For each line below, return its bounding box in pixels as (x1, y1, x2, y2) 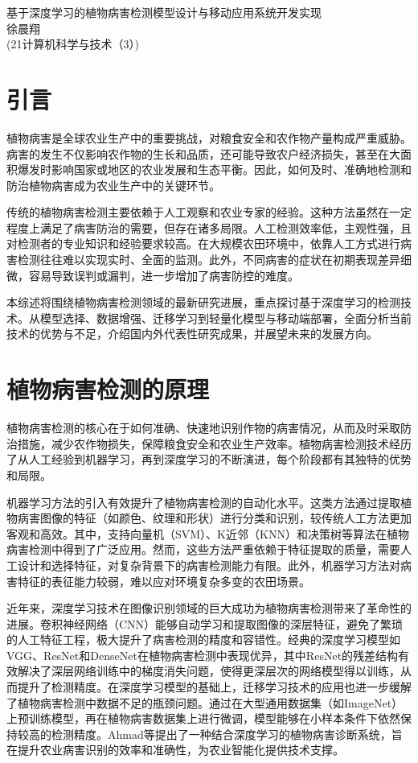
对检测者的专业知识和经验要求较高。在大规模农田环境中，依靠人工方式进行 (6, 235, 400, 252)
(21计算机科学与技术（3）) (6, 35, 139, 52)
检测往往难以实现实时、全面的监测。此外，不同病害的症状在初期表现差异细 (17, 251, 412, 268)
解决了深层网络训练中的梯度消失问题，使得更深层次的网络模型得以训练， (17, 662, 400, 679)
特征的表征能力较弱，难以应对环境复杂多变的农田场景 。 (17, 572, 310, 589)
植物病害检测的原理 (6, 373, 210, 406)
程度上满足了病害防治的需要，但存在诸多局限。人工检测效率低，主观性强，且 (6, 219, 412, 236)
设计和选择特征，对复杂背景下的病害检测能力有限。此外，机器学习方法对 (17, 556, 400, 573)
